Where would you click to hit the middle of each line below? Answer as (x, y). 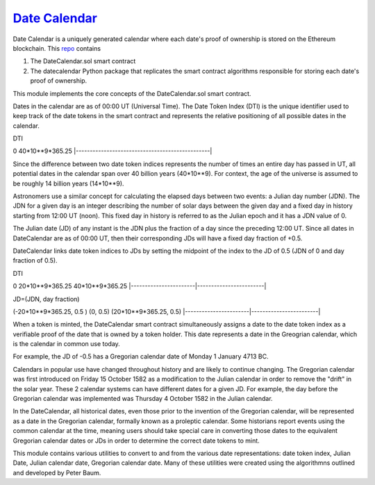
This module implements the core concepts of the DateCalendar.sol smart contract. (132, 93)
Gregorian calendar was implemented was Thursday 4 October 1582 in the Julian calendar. (143, 399)
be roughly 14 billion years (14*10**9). (68, 183)
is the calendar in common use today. (67, 344)
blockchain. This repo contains (57, 48)
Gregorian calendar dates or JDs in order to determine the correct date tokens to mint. (136, 441)
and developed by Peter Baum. (57, 472)
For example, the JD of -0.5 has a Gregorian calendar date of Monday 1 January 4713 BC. (141, 356)
